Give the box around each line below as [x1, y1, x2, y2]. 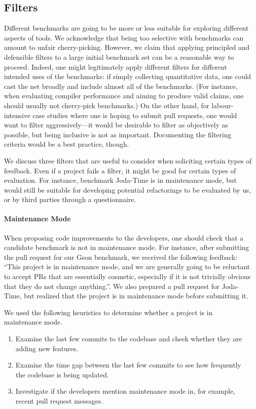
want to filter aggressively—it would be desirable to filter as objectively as [4, 120, 228, 130]
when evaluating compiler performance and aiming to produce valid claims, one [4, 90, 244, 101]
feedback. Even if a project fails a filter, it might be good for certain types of [4, 165, 236, 175]
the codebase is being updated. [15, 369, 109, 379]
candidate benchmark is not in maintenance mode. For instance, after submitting [4, 242, 249, 252]
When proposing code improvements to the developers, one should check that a [4, 232, 244, 243]
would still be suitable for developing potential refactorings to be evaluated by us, [4, 184, 251, 195]
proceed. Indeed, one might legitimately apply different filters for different [4, 61, 227, 72]
